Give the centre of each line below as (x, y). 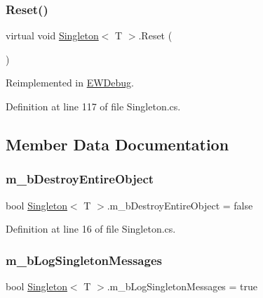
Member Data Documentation (117, 144)
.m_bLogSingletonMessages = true (182, 286)
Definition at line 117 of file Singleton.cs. (93, 106)
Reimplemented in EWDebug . (70, 83)
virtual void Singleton (52, 35)
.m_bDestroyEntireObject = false (180, 205)
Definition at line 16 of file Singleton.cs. (91, 229)
